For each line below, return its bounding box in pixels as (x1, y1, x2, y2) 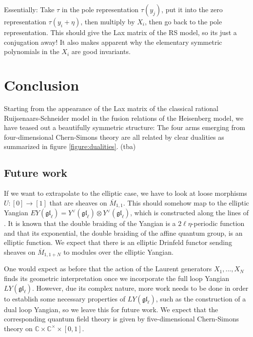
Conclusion (4, 75, 79, 94)
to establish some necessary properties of (4, 293, 126, 303)
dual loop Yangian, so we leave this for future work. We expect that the (4, 304, 218, 314)
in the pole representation (61, 4, 139, 14)
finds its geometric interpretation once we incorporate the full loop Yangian (4, 273, 229, 283)
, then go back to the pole (144, 17, 222, 26)
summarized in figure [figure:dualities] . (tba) (4, 141, 136, 151)
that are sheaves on (49, 197, 107, 207)
